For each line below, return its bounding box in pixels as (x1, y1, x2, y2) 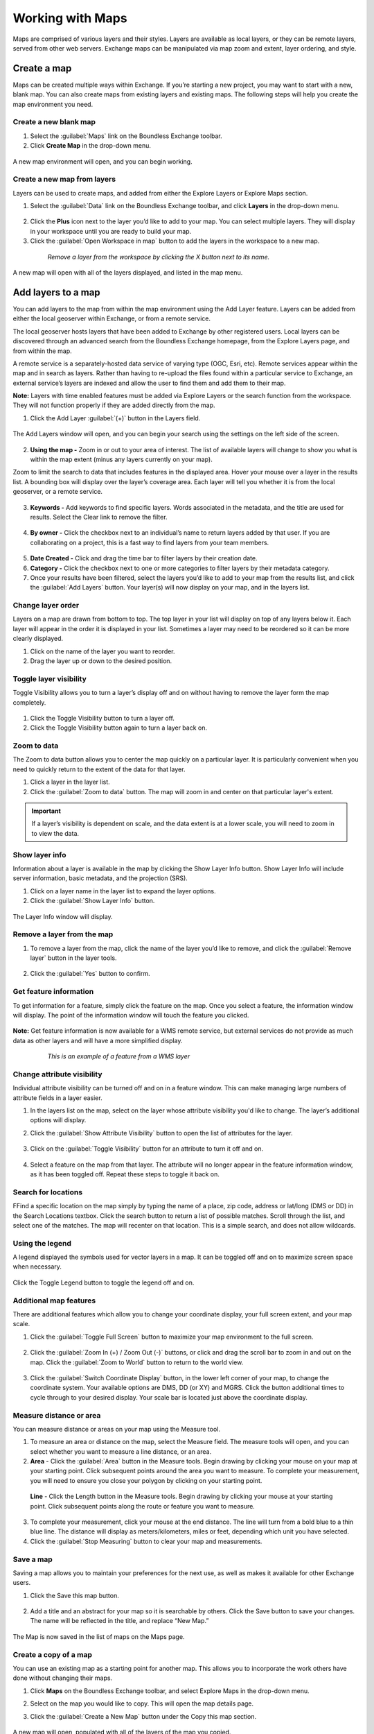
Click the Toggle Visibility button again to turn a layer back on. (30, 723, 208, 732)
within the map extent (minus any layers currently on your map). (30, 455, 213, 464)
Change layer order (12, 601, 80, 610)
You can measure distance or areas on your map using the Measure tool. (12, 1425, 221, 1433)
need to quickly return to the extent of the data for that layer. (12, 765, 186, 773)
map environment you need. (12, 100, 93, 108)
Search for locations (12, 1187, 83, 1196)
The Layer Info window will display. (12, 912, 114, 920)
